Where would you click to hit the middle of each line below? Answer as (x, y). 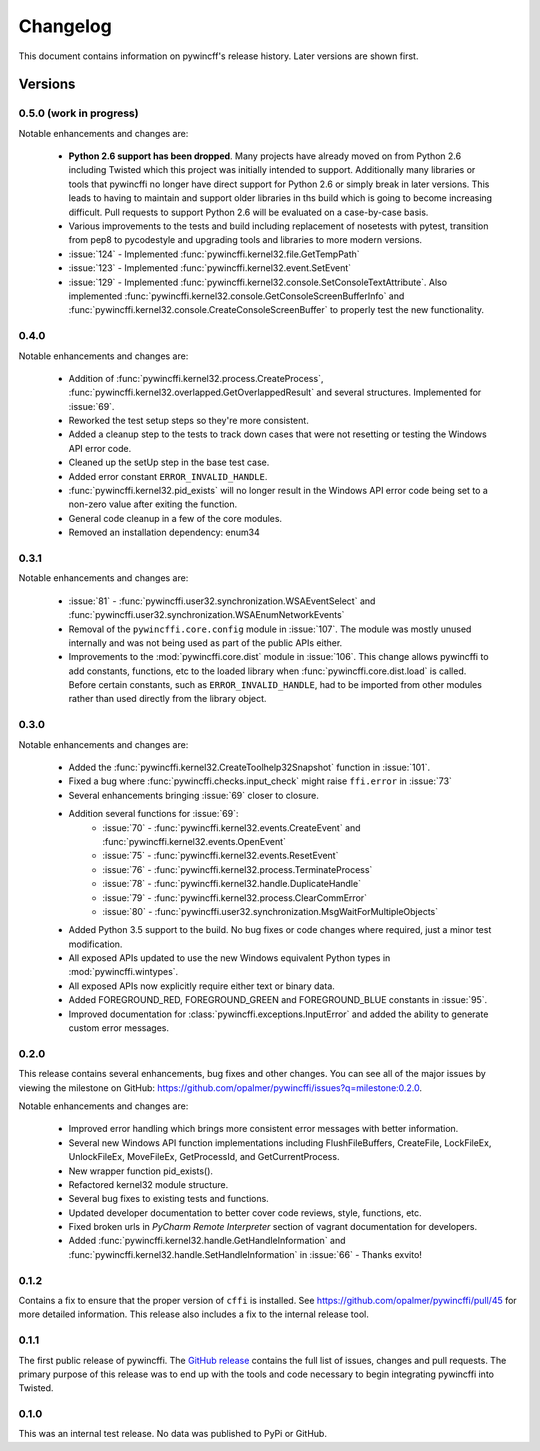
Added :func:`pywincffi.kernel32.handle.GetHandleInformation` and (207, 1241)
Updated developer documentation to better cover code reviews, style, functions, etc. (245, 1212)
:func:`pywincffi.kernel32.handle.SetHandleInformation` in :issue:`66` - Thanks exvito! (245, 1254)
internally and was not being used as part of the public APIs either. (205, 642)
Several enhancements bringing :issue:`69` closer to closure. (193, 795)
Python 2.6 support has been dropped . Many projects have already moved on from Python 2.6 (265, 156)
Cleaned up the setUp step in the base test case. (169, 462)
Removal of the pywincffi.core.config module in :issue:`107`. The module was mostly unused (270, 629)
